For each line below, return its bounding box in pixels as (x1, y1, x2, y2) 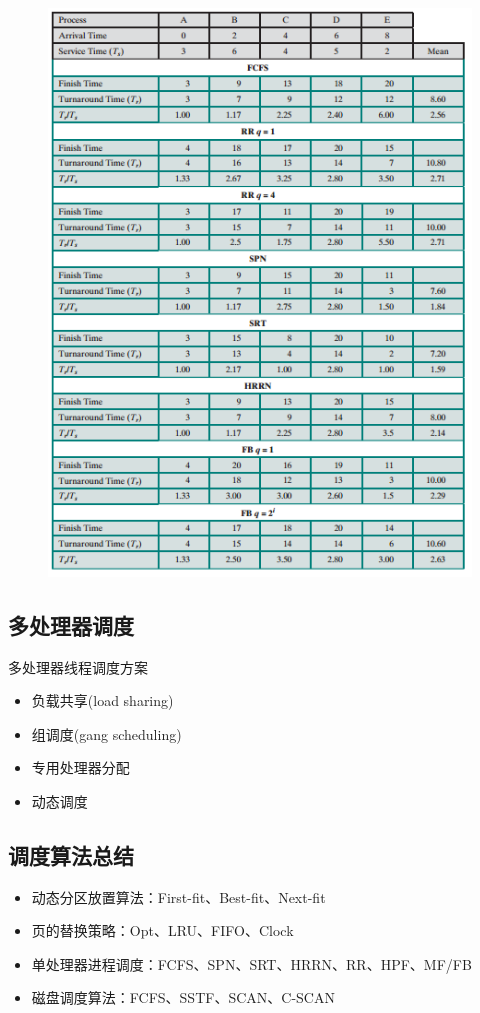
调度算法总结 (8, 839, 134, 870)
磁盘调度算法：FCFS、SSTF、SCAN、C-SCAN (31, 987, 335, 1008)
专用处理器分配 (31, 757, 130, 778)
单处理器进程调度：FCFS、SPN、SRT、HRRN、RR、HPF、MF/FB (31, 953, 472, 974)
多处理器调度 (8, 609, 134, 640)
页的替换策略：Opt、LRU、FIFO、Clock (31, 920, 294, 941)
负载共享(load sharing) (31, 690, 174, 711)
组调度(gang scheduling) (31, 723, 182, 744)
